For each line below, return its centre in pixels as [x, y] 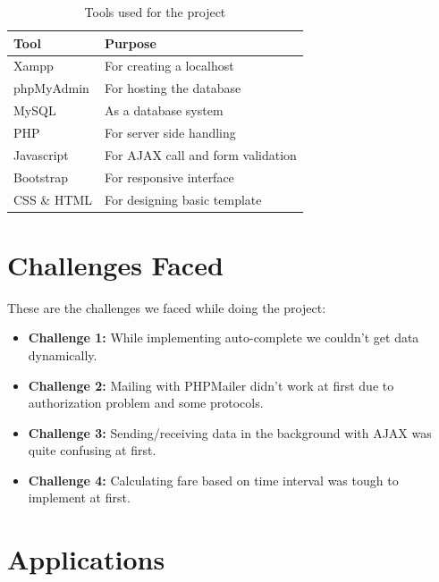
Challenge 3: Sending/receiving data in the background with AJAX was [230, 432]
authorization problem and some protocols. [146, 403]
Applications [86, 559]
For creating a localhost [169, 66]
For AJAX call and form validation [201, 154]
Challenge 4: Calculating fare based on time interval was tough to [213, 480]
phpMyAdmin [51, 88]
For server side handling [170, 132]
